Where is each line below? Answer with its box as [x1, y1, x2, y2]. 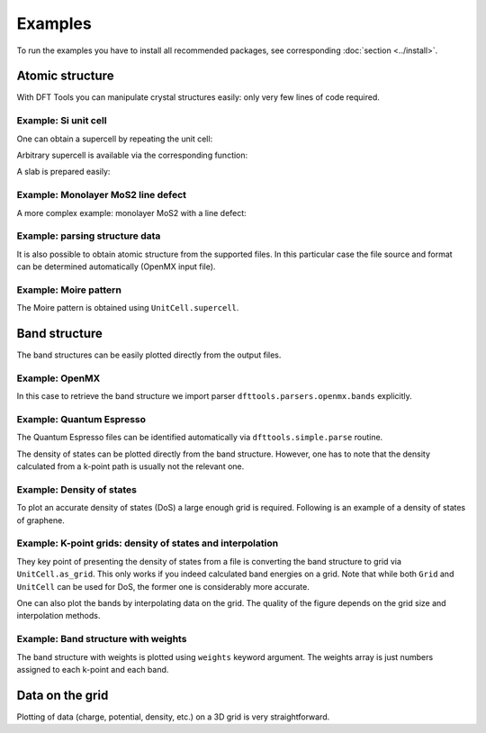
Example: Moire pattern [16, 284, 121, 296]
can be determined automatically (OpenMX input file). [16, 261, 216, 272]
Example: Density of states [16, 483, 137, 495]
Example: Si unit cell [16, 114, 107, 127]
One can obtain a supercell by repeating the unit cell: [16, 133, 213, 144]
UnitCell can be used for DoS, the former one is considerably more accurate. [16, 581, 310, 592]
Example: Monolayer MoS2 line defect [16, 189, 187, 202]
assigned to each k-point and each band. [16, 664, 169, 674]
